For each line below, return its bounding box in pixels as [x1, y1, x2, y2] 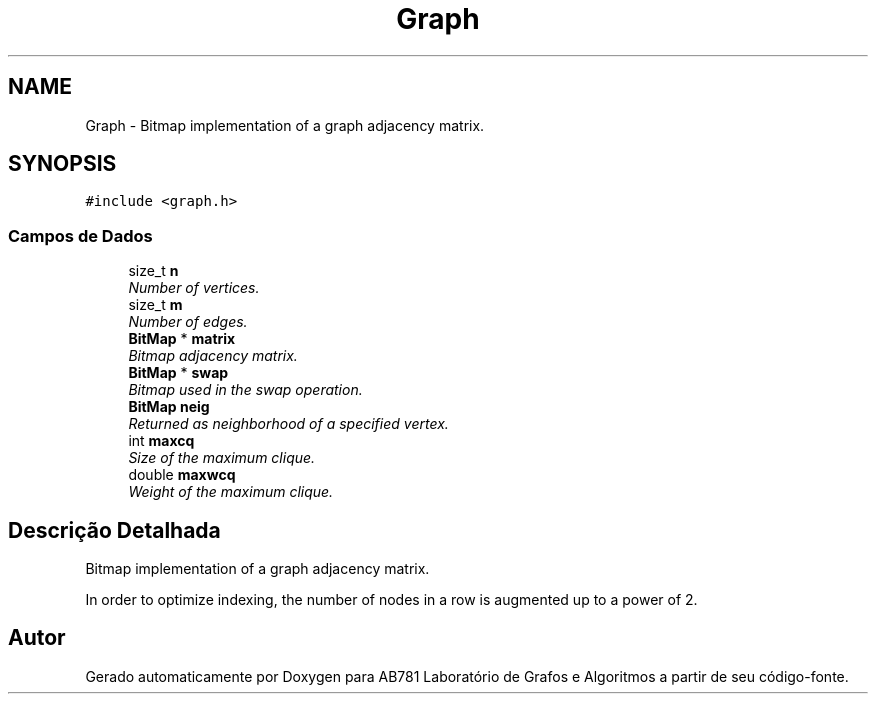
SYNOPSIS [8, 151, 117, 177]
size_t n [128, 262, 179, 280]
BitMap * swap [128, 364, 229, 382]
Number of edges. [128, 313, 248, 331]
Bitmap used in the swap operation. [128, 381, 363, 399]
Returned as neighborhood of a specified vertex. [128, 415, 449, 433]
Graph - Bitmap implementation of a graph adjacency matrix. [85, 116, 485, 134]
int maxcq [128, 432, 195, 450]
